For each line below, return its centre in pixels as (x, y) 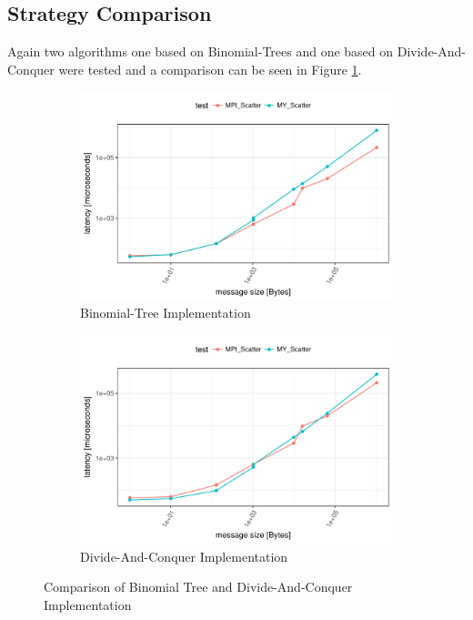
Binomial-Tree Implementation (166, 313)
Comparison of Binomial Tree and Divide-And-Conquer (198, 587)
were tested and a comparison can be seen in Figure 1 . (210, 69)
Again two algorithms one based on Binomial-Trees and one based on (201, 51)
